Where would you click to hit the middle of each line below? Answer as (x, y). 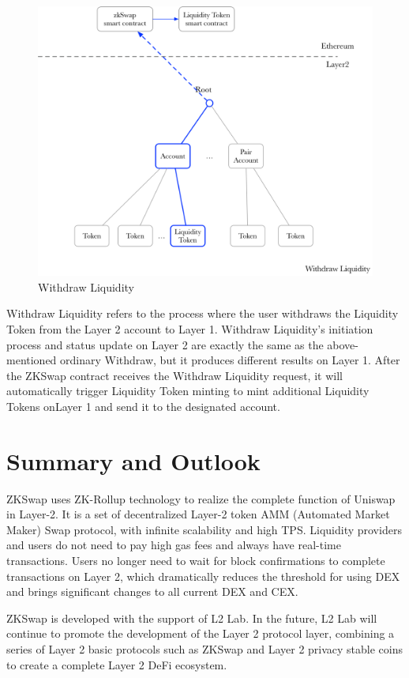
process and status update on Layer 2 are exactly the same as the (165, 344)
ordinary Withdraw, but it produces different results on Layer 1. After (230, 360)
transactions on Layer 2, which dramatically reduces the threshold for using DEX (203, 576)
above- (343, 344)
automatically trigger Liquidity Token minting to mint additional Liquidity (188, 391)
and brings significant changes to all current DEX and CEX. (152, 591)
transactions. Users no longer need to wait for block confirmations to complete (196, 561)
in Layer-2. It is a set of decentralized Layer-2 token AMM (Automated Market (198, 514)
